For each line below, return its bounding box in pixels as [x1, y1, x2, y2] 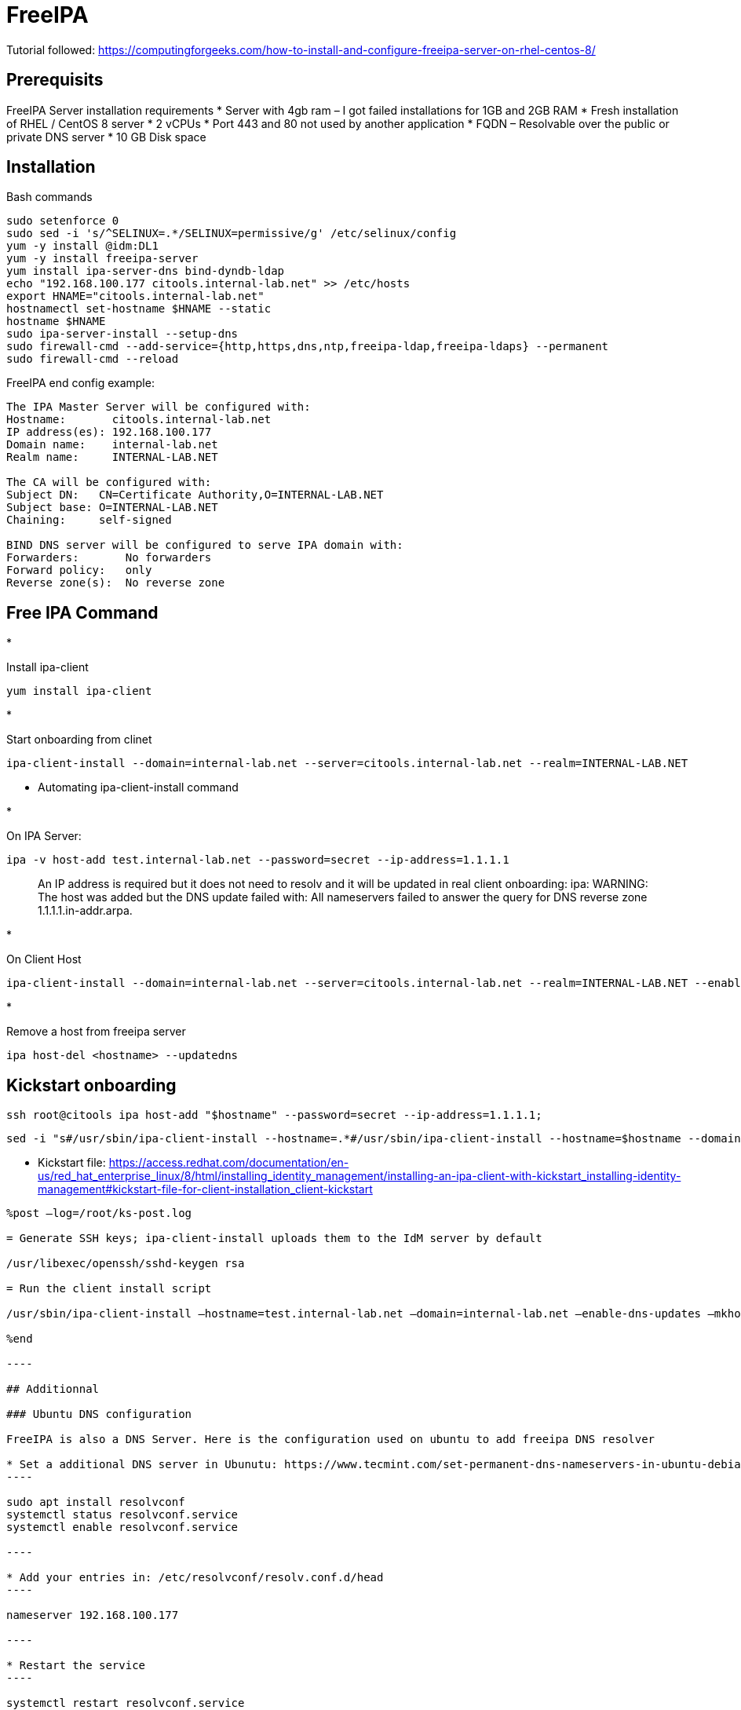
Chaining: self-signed [6, 513, 172, 527]
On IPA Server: [6, 829, 82, 843]
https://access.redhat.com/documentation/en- [108, 1156, 349, 1170]
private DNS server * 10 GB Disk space [6, 130, 206, 144]
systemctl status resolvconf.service [6, 1508, 239, 1522]
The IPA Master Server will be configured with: [6, 400, 311, 414]
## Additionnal [6, 1383, 100, 1396]
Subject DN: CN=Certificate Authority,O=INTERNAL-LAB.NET [6, 488, 384, 502]
